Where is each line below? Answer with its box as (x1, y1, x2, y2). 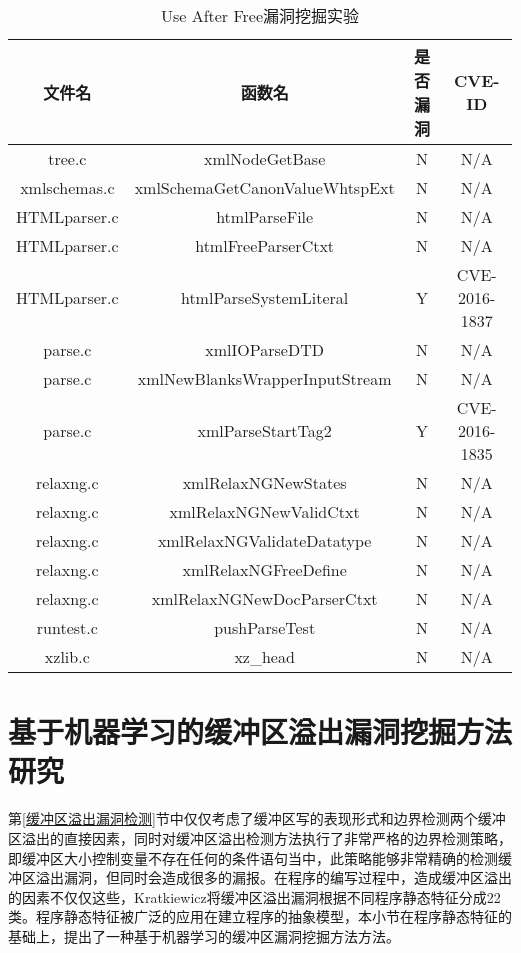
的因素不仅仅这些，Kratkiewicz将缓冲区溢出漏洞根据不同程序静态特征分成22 (8, 886, 501, 907)
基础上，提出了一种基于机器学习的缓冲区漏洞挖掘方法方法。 (8, 925, 400, 946)
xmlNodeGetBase (203, 147, 326, 170)
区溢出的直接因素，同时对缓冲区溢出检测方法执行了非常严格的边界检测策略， (8, 827, 512, 848)
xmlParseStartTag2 (197, 419, 332, 442)
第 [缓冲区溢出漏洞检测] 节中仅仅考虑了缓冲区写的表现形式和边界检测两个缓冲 (8, 808, 506, 829)
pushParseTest (214, 616, 316, 639)
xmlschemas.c (20, 176, 115, 199)
